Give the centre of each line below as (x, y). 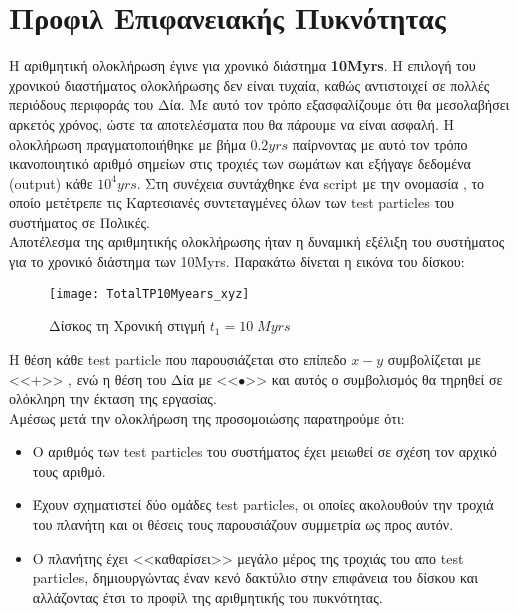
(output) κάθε (51, 182)
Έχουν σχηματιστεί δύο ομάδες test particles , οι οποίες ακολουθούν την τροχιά (263, 504)
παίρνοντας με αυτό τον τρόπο (380, 143)
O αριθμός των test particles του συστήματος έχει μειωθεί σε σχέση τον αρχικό (264, 451)
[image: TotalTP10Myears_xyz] (149, 293)
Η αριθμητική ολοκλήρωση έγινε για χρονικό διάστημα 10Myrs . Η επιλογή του (242, 65)
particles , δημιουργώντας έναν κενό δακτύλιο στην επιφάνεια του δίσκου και (255, 577)
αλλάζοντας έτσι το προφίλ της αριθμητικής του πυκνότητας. (207, 596)
